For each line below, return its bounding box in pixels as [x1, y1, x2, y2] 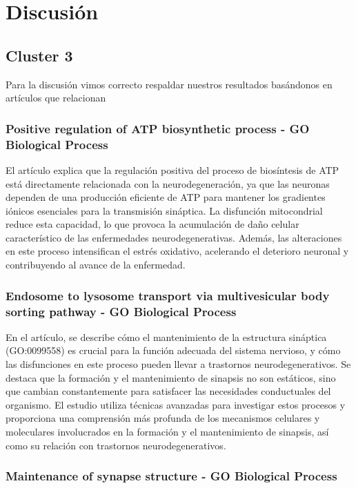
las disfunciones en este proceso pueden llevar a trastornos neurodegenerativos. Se [6, 356, 351, 371]
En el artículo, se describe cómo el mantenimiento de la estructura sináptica [6, 329, 327, 344]
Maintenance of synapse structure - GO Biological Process [6, 467, 337, 485]
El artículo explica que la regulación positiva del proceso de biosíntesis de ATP [6, 162, 339, 177]
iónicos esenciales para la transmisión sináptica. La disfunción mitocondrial [6, 203, 323, 217]
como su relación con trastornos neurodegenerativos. [6, 438, 226, 452]
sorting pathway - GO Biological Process [6, 302, 237, 320]
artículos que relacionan [6, 90, 106, 105]
